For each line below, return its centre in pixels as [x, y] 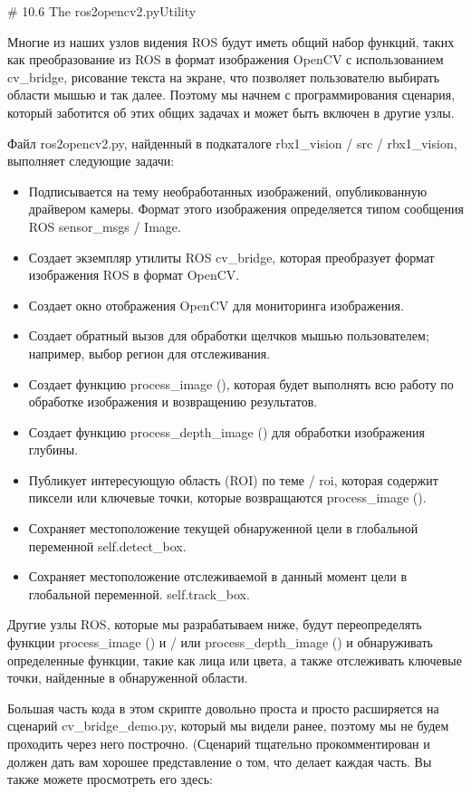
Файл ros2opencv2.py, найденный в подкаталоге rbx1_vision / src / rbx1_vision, [232, 143]
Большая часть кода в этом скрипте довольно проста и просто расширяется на [223, 708]
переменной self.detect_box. [107, 545]
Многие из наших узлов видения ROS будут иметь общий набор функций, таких [231, 41]
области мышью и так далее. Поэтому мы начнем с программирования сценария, [231, 95]
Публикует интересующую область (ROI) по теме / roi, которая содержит [233, 479]
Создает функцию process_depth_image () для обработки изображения [226, 431]
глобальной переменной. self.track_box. [139, 593]
